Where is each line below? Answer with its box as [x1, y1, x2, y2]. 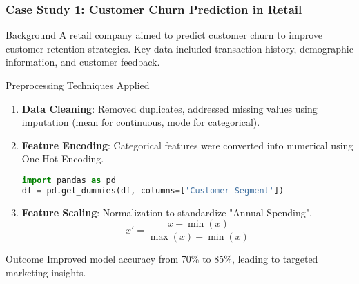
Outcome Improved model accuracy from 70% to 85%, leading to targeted [6, 252, 318, 266]
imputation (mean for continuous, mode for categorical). [21, 115, 260, 129]
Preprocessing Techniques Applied [6, 78, 150, 92]
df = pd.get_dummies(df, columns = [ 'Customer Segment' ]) [21, 185, 284, 196]
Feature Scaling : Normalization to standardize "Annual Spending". [21, 205, 312, 219]
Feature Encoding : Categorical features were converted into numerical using [21, 138, 353, 152]
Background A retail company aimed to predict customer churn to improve [6, 28, 322, 42]
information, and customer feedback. [6, 55, 160, 69]
